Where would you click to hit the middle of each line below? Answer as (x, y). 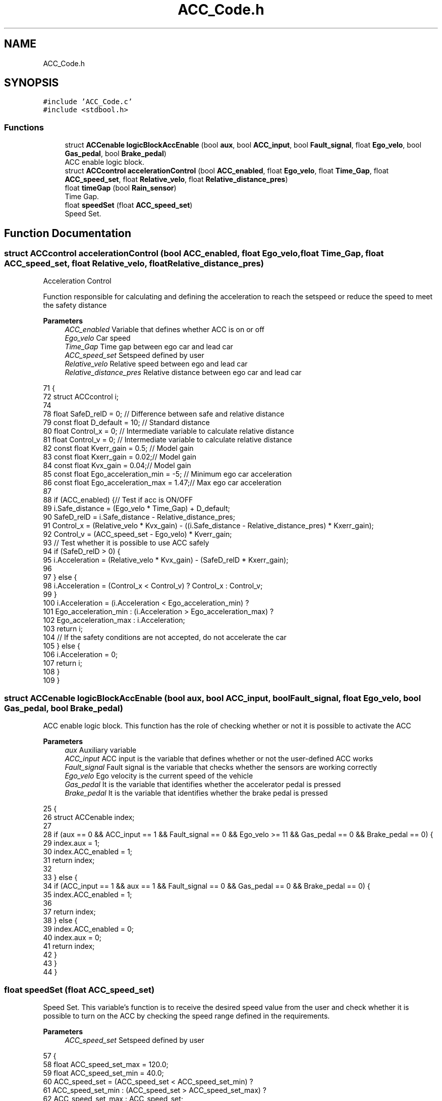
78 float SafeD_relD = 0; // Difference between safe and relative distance (164, 414)
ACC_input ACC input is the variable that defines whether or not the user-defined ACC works (219, 759)
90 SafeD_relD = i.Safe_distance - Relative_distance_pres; (139, 517)
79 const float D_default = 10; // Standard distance (126, 423)
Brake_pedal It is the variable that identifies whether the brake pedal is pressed (196, 793)
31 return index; (69, 860)
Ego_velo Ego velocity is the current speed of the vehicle (159, 776)
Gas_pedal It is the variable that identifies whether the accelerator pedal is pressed (203, 785)
